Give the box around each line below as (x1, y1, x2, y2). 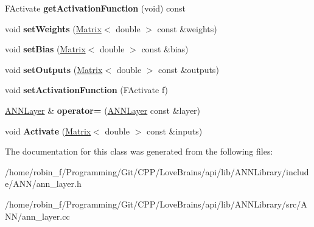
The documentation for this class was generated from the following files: (5, 145, 273, 158)
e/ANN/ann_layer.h (5, 177, 82, 190)
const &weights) (157, 22, 217, 35)
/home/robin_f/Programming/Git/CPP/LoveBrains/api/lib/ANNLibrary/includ (5, 165, 309, 178)
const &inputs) (146, 124, 203, 137)
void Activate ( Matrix (5, 124, 91, 137)
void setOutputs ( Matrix (5, 63, 103, 75)
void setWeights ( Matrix (5, 22, 102, 35)
